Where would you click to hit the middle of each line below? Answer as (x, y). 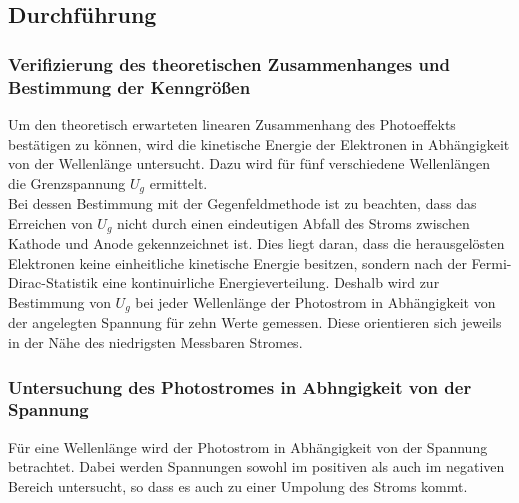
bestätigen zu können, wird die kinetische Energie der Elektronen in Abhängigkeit (259, 143)
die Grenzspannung (67, 182)
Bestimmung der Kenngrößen (129, 86)
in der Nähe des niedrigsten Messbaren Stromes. (155, 342)
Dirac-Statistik (53, 282)
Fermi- (491, 262)
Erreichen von (50, 222)
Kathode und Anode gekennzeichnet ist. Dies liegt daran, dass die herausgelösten (256, 243)
